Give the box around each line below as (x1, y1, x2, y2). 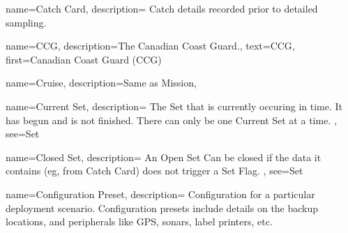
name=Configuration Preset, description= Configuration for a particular (6, 186, 315, 201)
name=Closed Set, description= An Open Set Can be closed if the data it (6, 149, 321, 164)
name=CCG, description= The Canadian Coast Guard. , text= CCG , (6, 38, 295, 53)
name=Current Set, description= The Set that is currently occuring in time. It (6, 98, 343, 113)
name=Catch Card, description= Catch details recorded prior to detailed (6, 1, 318, 15)
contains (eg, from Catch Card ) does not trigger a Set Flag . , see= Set (6, 163, 303, 178)
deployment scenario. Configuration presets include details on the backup (6, 200, 319, 215)
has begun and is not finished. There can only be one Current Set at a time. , (6, 112, 337, 127)
